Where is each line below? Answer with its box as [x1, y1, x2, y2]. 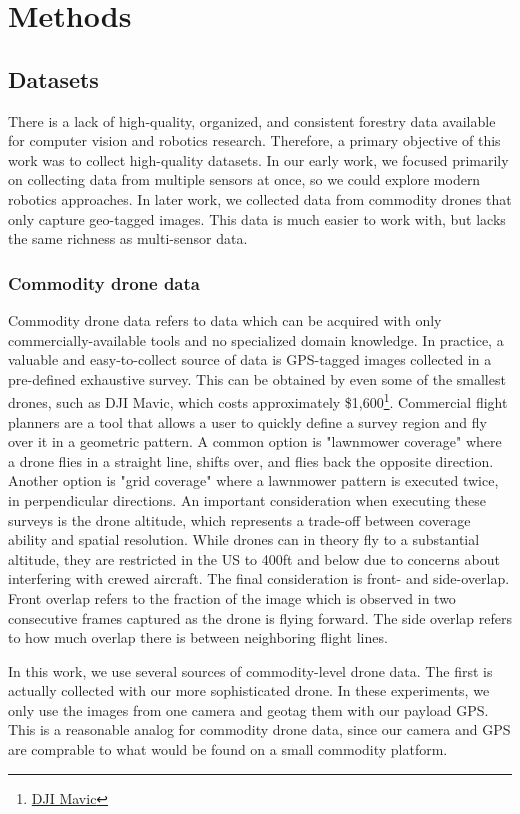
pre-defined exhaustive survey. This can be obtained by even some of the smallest [8, 368, 506, 389]
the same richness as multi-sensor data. [8, 228, 248, 249]
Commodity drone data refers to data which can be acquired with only [8, 309, 442, 330]
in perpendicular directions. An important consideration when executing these [8, 489, 487, 510]
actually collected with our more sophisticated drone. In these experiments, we [8, 680, 490, 701]
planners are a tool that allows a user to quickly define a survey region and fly [8, 411, 487, 432]
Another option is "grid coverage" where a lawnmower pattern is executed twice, [8, 470, 499, 491]
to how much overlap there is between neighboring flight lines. [8, 627, 388, 648]
